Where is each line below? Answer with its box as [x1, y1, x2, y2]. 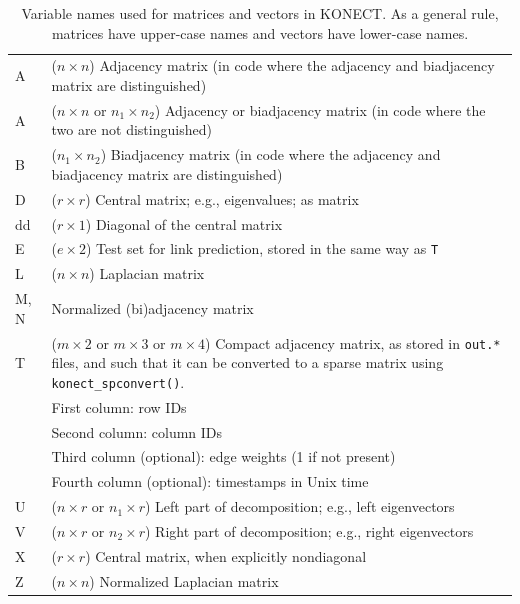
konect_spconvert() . [51, 371, 185, 392]
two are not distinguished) [51, 119, 212, 140]
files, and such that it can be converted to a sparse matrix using [51, 352, 444, 373]
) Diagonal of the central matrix [85, 213, 283, 234]
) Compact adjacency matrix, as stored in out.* [205, 332, 501, 353]
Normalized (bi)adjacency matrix [51, 297, 254, 318]
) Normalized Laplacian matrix [89, 570, 279, 591]
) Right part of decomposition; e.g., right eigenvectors [145, 521, 474, 541]
